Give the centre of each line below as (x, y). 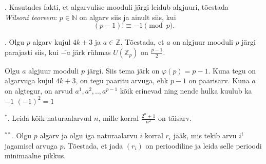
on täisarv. (175, 118)
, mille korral (119, 118)
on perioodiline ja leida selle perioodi (204, 145)
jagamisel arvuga (31, 145)
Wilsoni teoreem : (31, 17)
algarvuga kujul (29, 80)
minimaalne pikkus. (35, 156)
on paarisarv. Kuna (219, 80)
